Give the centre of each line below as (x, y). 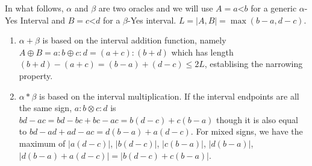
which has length (202, 52)
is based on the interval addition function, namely (134, 40)
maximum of (42, 143)
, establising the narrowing (254, 64)
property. (36, 75)
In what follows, (34, 8)
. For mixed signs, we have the (247, 131)
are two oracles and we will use (156, 8)
